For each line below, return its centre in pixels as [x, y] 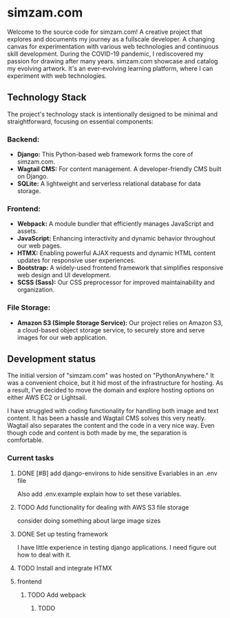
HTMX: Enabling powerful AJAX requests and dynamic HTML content [116, 253]
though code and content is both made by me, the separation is [97, 433]
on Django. [33, 177]
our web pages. [39, 246]
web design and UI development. [64, 275]
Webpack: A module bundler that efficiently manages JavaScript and [115, 224]
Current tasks [31, 458]
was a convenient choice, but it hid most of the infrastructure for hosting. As [115, 383]
